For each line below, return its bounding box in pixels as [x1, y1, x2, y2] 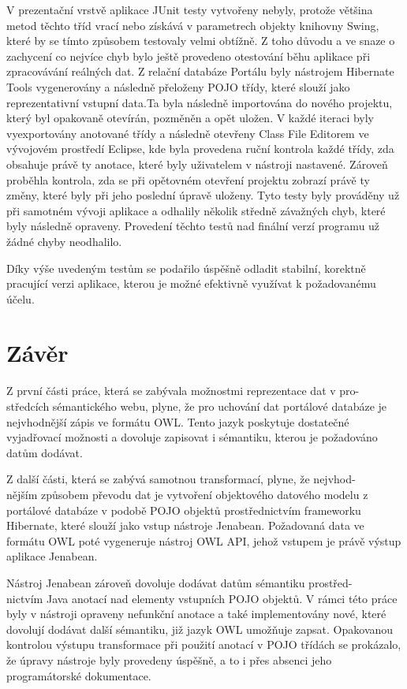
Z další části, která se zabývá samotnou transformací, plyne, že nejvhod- [6, 471, 356, 487]
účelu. [6, 290, 35, 307]
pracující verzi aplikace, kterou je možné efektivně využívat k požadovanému [6, 275, 376, 292]
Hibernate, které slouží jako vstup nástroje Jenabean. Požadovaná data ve [6, 517, 364, 534]
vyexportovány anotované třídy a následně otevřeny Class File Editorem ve [6, 125, 369, 141]
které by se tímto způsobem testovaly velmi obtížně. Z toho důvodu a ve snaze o [6, 32, 395, 49]
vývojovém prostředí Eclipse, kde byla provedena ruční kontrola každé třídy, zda [6, 140, 394, 157]
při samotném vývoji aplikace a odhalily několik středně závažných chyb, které [6, 202, 386, 218]
